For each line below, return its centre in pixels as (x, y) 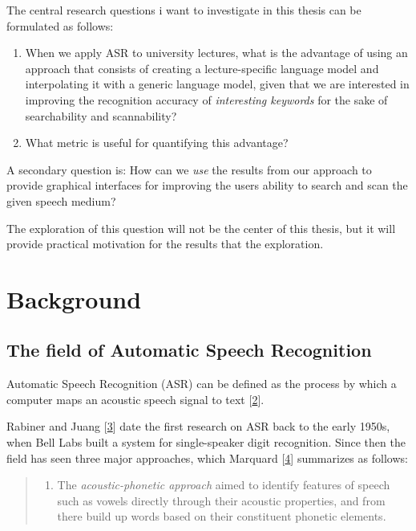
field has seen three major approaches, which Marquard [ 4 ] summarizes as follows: (207, 457)
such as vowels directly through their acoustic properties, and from (221, 500)
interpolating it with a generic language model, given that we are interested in (217, 84)
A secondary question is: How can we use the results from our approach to (189, 169)
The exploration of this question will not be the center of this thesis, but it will (201, 228)
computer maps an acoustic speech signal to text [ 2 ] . (135, 399)
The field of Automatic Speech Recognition (189, 350)
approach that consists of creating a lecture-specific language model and (202, 68)
